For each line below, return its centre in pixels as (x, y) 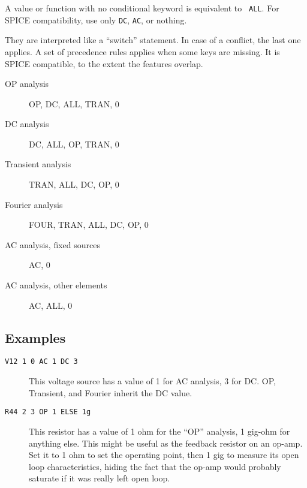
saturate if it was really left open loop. (100, 478)
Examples (35, 337)
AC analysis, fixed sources (52, 244)
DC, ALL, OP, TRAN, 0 (74, 144)
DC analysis (27, 124)
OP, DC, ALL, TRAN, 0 (74, 103)
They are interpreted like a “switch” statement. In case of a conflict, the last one (153, 40)
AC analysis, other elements (56, 285)
